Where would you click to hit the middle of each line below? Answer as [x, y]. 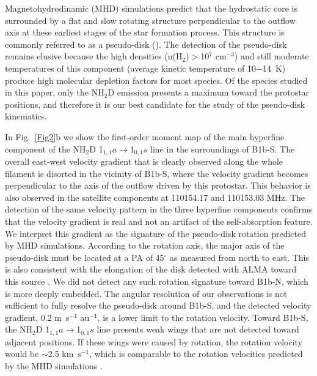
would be [22, 354]
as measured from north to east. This [239, 257]
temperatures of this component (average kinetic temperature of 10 [130, 68]
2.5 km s [64, 354]
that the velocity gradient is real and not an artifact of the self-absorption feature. [159, 221]
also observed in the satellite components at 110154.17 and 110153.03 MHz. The [155, 197]
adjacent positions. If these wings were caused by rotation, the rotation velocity [154, 341]
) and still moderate [271, 56]
